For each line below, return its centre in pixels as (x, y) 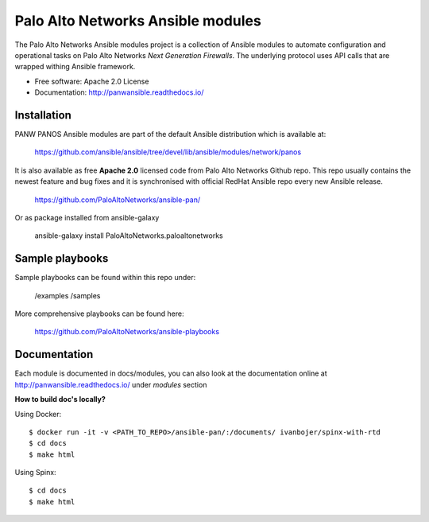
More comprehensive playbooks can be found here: (99, 314)
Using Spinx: (35, 473)
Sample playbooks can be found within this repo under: (105, 278)
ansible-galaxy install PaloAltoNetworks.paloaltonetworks (129, 236)
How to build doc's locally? (60, 399)
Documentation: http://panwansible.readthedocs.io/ (119, 92)
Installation (43, 115)
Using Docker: (38, 414)
